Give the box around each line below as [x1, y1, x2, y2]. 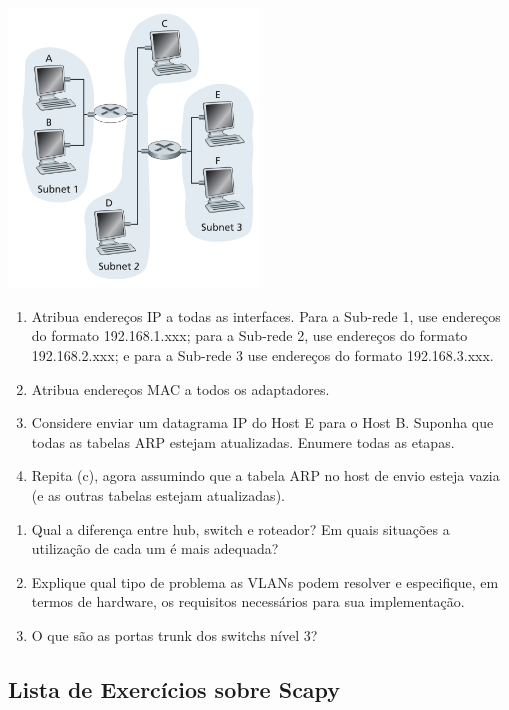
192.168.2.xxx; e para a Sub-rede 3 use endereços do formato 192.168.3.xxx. [31, 344, 494, 365]
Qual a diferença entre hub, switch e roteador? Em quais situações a [31, 518, 450, 539]
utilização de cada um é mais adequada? [31, 538, 279, 559]
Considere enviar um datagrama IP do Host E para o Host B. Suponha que [31, 412, 494, 433]
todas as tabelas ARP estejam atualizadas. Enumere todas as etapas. [31, 431, 455, 452]
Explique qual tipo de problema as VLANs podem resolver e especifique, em [31, 571, 499, 592]
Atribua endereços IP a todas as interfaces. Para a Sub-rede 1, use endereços [31, 305, 501, 326]
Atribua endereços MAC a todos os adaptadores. [31, 378, 330, 399]
